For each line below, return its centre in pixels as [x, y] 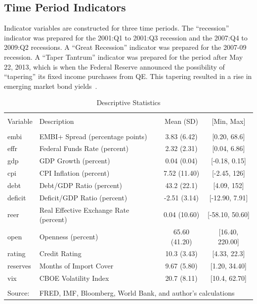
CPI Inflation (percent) [74, 173]
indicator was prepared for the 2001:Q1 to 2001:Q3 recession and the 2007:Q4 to [126, 37]
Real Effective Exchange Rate [84, 209]
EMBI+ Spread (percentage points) [93, 136]
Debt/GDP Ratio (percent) [81, 185]
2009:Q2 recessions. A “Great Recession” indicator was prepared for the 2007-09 [125, 47]
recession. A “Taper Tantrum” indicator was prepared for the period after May [124, 57]
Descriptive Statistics [128, 102]
